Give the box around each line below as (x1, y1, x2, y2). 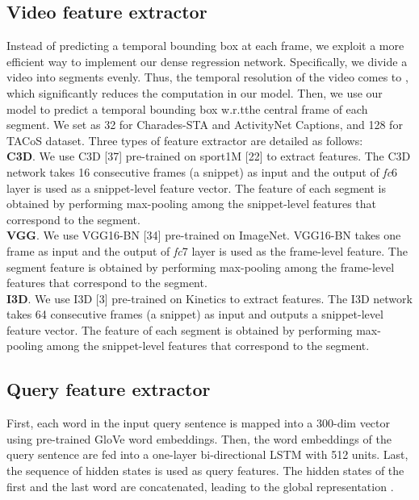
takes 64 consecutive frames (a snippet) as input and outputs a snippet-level (6, 306, 383, 323)
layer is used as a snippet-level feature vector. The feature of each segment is (6, 179, 386, 196)
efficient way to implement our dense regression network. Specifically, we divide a (6, 52, 408, 69)
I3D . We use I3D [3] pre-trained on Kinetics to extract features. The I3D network (6, 290, 413, 306)
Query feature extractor (6, 377, 211, 402)
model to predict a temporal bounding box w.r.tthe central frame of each (6, 100, 368, 117)
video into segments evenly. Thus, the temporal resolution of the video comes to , (6, 69, 409, 85)
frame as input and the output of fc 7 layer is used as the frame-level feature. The (6, 242, 408, 259)
